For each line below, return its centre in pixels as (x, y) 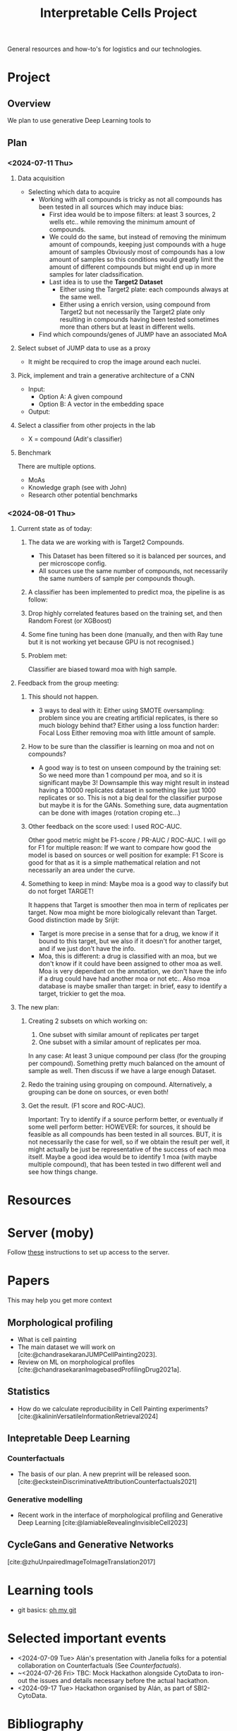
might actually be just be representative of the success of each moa (127, 1149)
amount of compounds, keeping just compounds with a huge (138, 244)
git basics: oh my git (47, 1610)
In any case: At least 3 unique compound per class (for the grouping (127, 1056)
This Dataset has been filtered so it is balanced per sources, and (132, 556)
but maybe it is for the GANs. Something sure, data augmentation (133, 805)
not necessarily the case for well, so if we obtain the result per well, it (129, 1142)
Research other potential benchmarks (83, 495)
